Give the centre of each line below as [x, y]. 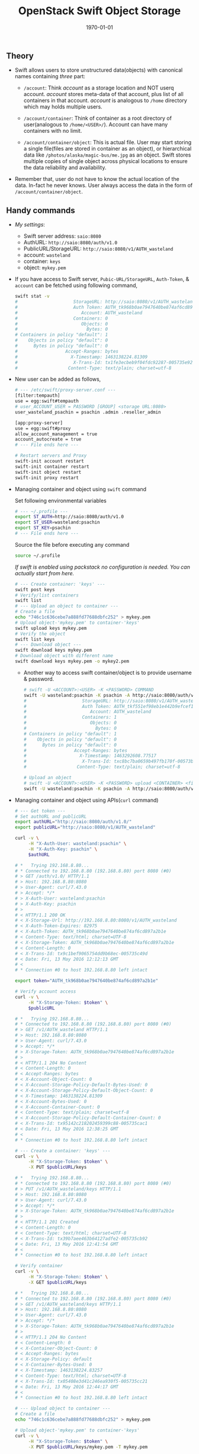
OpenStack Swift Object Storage [99, 11]
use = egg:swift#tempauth [46, 401]
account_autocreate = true [48, 439]
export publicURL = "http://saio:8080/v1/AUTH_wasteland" [85, 828]
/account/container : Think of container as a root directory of [97, 118]
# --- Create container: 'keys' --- [60, 584]
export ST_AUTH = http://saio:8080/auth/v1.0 [69, 517]
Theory [20, 55]
